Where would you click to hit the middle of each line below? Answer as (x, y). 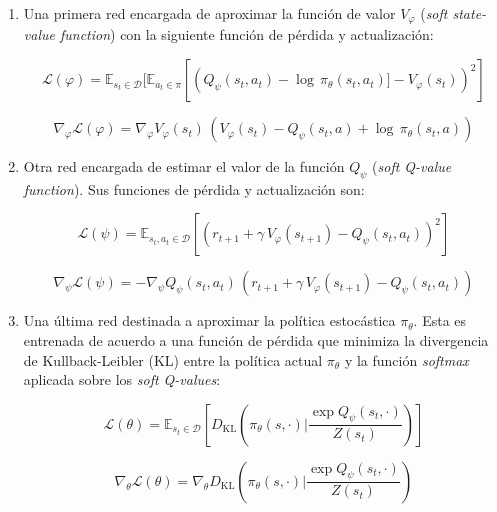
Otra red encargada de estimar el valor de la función (184, 166)
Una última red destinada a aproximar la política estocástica (209, 320)
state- (469, 13)
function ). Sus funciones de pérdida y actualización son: (194, 188)
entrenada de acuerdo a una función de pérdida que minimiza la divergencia (256, 340)
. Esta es (440, 320)
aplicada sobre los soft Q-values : (122, 379)
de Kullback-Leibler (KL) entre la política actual (173, 359)
